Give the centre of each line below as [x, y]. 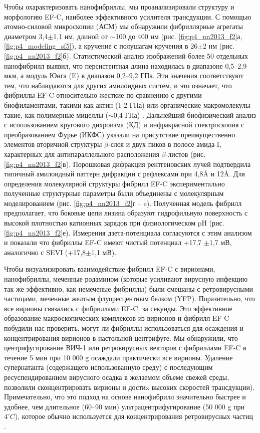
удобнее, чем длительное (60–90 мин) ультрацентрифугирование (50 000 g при [124, 406]
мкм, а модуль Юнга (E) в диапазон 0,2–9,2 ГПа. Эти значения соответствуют [124, 75]
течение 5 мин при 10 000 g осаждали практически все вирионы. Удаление [118, 357]
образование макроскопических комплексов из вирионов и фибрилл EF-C [117, 318]
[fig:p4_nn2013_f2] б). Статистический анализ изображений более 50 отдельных [126, 55]
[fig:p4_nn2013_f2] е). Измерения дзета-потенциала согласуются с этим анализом [128, 232]
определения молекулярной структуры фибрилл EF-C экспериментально [114, 183]
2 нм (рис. [219, 46]
